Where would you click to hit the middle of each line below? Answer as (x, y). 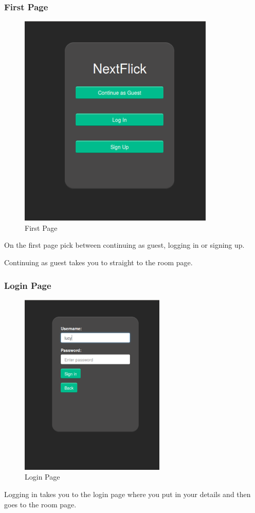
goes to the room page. (40, 504)
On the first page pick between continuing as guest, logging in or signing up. (124, 245)
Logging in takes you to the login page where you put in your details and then (128, 494)
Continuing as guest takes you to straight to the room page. (98, 262)
